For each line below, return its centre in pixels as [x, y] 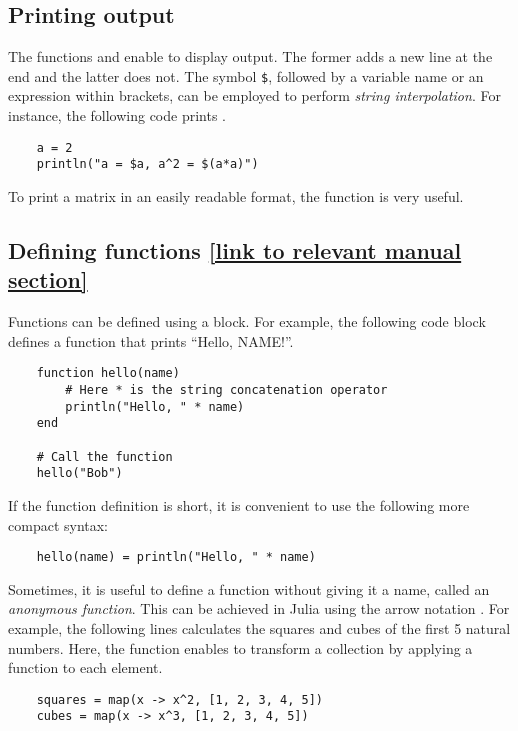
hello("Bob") [79, 473]
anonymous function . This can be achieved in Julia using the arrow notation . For [259, 608]
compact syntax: [58, 524]
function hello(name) [108, 373]
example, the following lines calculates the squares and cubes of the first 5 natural [259, 627]
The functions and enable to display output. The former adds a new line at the [250, 56]
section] [48, 279]
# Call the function [104, 456]
